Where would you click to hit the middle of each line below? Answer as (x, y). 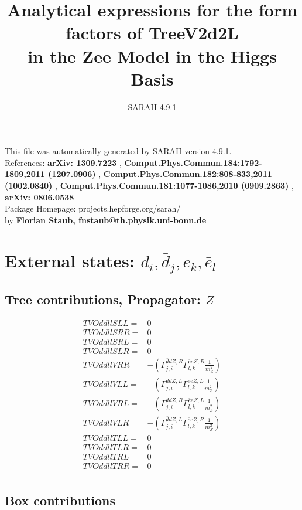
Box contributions (60, 500)
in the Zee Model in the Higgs (152, 55)
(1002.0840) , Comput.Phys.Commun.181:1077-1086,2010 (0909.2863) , (149, 186)
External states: (70, 260)
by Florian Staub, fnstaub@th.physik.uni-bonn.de (106, 220)
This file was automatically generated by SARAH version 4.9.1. (118, 151)
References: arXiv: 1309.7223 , (63, 162)
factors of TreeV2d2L (152, 33)
